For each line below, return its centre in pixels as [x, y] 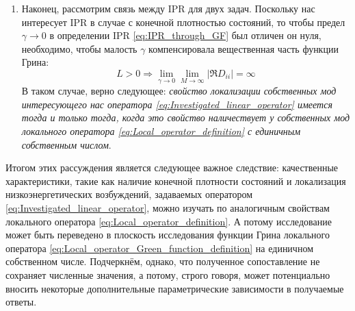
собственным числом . [66, 144]
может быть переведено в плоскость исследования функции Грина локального [168, 235]
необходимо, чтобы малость [79, 48]
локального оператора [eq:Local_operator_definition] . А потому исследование [169, 221]
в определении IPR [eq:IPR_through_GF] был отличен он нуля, [185, 35]
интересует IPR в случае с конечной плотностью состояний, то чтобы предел [183, 22]
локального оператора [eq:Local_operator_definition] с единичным [161, 130]
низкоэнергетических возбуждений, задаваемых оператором [129, 194]
